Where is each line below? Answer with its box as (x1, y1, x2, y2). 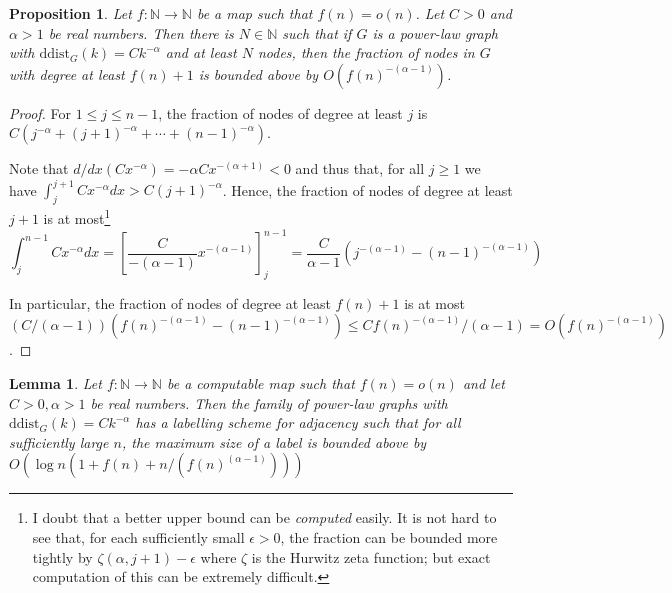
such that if (282, 22, 352, 43)
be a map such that (196, 3, 313, 23)
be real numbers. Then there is (48, 22, 234, 43)
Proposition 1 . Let (9, 3, 132, 23)
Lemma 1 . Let (9, 373, 102, 393)
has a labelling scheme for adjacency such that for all (135, 412, 461, 433)
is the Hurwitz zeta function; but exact (251, 546, 491, 567)
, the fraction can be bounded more (280, 526, 498, 547)
